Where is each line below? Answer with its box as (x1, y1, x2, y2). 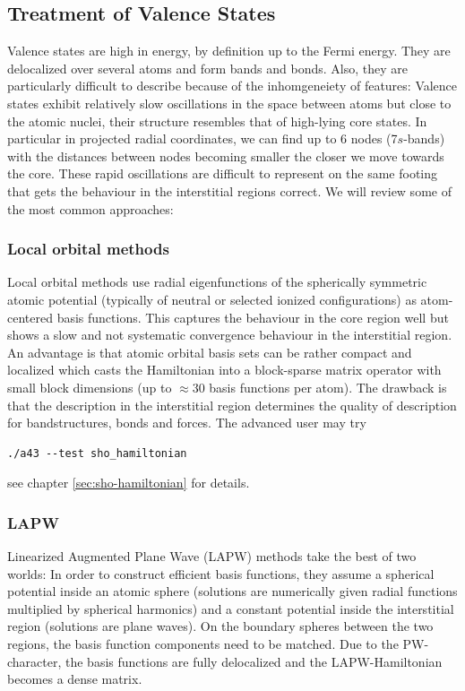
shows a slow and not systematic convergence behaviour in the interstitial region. (7, 325, 452, 344)
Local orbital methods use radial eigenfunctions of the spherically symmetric (7, 272, 427, 291)
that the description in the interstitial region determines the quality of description (7, 395, 457, 414)
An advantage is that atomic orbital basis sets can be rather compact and (7, 342, 412, 361)
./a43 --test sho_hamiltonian (7, 446, 187, 460)
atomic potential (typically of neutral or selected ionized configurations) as (7, 289, 417, 308)
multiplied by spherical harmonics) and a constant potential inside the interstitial (7, 599, 454, 618)
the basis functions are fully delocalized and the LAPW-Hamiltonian (65, 652, 443, 670)
